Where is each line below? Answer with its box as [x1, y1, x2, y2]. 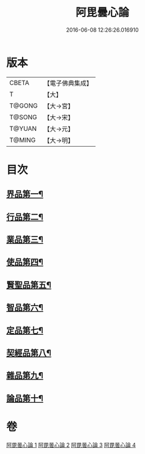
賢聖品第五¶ [6, 279, 52, 290]
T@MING [9, 136, 36, 144]
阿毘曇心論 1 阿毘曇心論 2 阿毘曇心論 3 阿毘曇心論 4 [6, 441, 136, 449]
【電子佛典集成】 [43, 79, 93, 87]
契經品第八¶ [6, 348, 52, 358]
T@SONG [9, 112, 38, 121]
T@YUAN [9, 124, 37, 133]
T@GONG [9, 101, 38, 110]
